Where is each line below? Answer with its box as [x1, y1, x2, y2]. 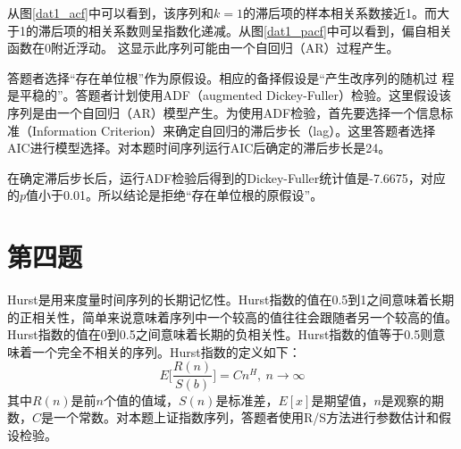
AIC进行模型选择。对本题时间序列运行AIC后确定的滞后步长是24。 [7, 138, 391, 157]
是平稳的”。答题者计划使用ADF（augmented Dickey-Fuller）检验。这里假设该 [7, 86, 452, 104]
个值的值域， [103, 390, 179, 409]
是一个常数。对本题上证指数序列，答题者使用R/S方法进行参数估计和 [41, 408, 440, 427]
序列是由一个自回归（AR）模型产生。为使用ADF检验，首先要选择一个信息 [7, 103, 441, 121]
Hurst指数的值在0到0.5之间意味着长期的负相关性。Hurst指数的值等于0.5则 [7, 325, 433, 344]
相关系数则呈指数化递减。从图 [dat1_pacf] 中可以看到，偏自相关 [88, 21, 452, 39]
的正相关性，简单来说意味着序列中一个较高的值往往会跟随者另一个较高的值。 [7, 307, 457, 326]
